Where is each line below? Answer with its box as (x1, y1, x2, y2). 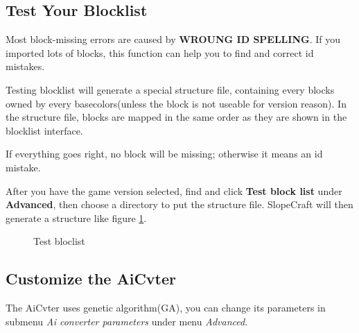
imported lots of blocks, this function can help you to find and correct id (6, 45, 314, 60)
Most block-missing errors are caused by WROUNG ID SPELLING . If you (6, 32, 340, 46)
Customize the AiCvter (6, 268, 176, 289)
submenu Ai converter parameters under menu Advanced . (6, 314, 248, 328)
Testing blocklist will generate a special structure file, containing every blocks (6, 82, 335, 96)
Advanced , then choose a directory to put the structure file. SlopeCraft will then (6, 197, 353, 212)
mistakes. (6, 59, 45, 74)
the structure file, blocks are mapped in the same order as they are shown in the (6, 110, 347, 124)
